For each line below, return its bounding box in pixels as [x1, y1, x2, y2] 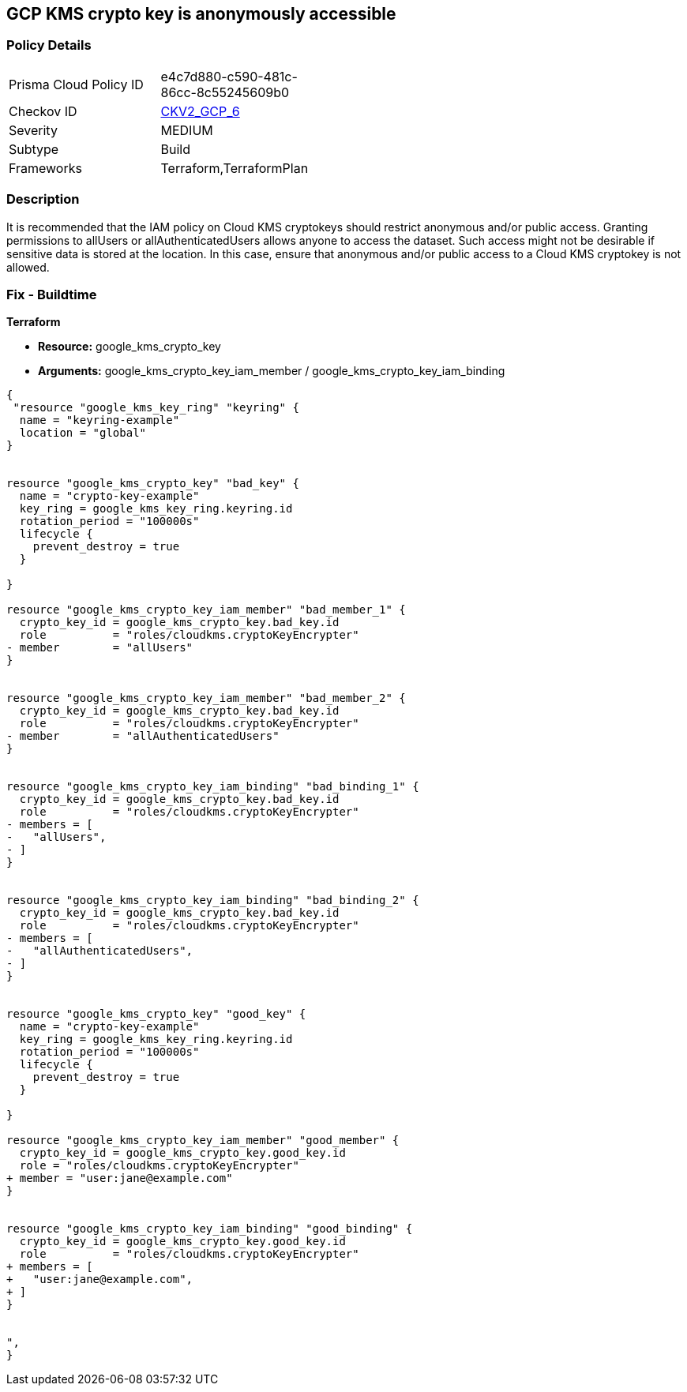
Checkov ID [9, 103, 77, 119]
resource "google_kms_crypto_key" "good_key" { [6, 1007, 306, 1021]
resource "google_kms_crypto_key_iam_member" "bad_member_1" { [6, 603, 406, 617]
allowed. [6, 260, 50, 274]
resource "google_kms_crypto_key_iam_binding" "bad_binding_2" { [6, 894, 419, 907]
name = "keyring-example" [19, 414, 180, 427]
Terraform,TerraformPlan [160, 159, 309, 176]
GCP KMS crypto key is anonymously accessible [6, 4, 396, 24]
